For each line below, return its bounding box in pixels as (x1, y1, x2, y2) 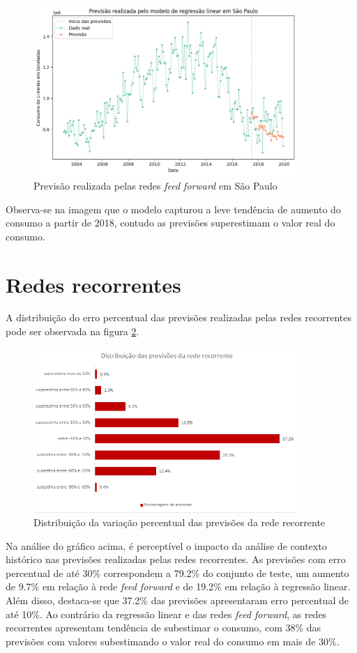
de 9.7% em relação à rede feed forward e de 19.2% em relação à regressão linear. (6, 579, 351, 594)
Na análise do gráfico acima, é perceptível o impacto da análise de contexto (6, 538, 327, 553)
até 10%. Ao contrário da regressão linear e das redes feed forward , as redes (6, 606, 327, 621)
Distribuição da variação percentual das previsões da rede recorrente (33, 515, 326, 530)
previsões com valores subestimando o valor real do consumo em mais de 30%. (6, 633, 340, 648)
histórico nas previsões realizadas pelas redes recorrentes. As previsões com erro (6, 552, 346, 567)
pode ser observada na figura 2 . (6, 324, 139, 339)
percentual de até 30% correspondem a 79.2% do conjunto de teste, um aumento (6, 565, 349, 580)
